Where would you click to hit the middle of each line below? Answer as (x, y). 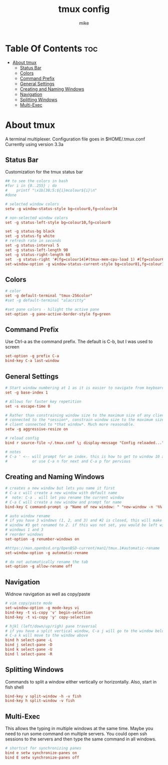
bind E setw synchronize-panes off (42, 757)
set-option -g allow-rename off (39, 566)
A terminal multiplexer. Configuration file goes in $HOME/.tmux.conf (75, 139)
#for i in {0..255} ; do (31, 186)
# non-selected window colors (37, 218)
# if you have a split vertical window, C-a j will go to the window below (86, 631)
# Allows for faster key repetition (43, 401)
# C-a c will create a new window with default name (61, 493)
